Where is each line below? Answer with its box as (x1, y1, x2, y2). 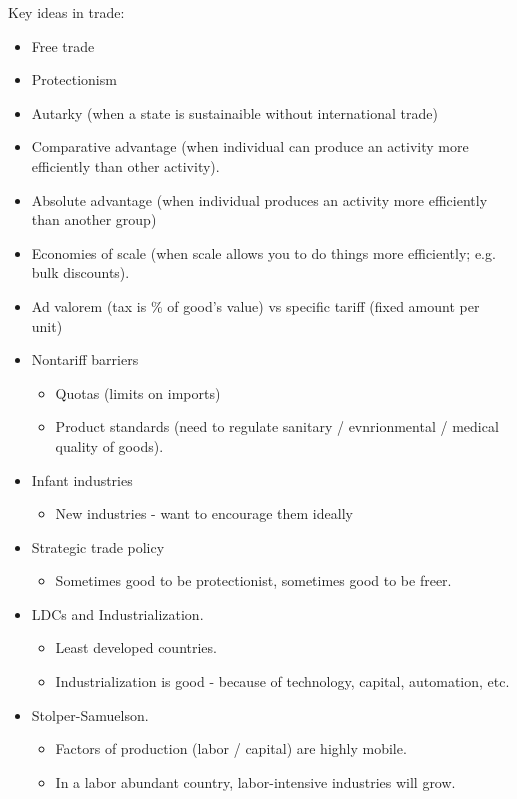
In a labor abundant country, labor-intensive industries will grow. (55, 771, 456, 792)
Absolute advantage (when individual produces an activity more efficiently (31, 189, 488, 210)
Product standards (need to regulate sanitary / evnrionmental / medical (55, 416, 499, 437)
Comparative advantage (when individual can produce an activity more (31, 136, 469, 157)
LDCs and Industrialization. (31, 603, 204, 624)
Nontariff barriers (31, 349, 139, 370)
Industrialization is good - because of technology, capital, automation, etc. (55, 671, 510, 692)
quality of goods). (55, 435, 164, 456)
